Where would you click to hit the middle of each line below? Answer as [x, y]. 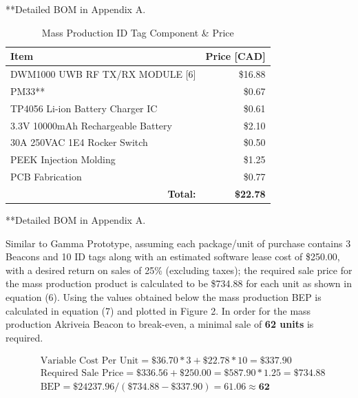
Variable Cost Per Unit [89, 361]
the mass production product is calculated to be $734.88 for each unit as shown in [179, 283]
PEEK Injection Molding [63, 159]
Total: [182, 193]
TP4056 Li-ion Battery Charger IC [84, 108]
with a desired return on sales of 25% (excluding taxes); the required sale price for [179, 270]
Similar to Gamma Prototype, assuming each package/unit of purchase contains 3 [178, 243]
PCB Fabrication [46, 177]
